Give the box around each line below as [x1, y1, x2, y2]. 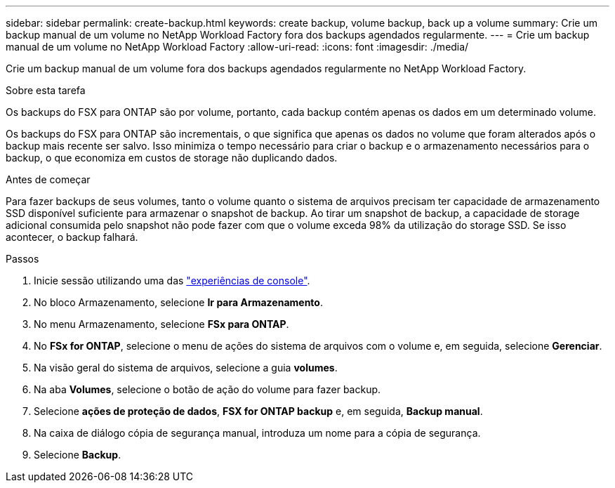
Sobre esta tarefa [6, 84, 86, 96]
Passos [6, 253, 39, 265]
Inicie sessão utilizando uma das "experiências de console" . [34, 275, 310, 286]
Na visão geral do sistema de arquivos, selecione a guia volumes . [34, 362, 338, 374]
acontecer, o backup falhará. [6, 231, 138, 243]
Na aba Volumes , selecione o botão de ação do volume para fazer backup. [34, 383, 381, 395]
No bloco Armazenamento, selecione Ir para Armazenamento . [34, 296, 323, 308]
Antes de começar [6, 173, 91, 185]
